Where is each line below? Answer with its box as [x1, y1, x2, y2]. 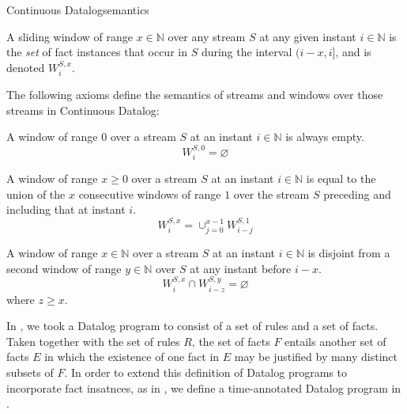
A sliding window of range [6, 28, 133, 44]
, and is [335, 44, 371, 60]
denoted [6, 59, 45, 75]
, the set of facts [191, 332, 270, 349]
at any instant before [190, 260, 292, 276]
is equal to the [306, 170, 376, 187]
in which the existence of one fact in [44, 348, 220, 365]
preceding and [323, 185, 391, 202]
